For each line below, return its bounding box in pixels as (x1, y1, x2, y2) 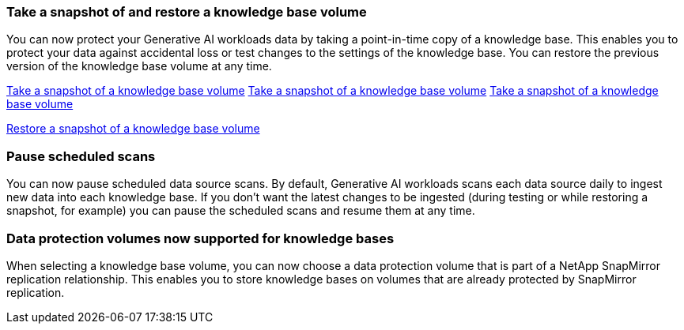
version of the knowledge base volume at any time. (6, 59, 272, 73)
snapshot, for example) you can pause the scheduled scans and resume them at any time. (6, 204, 475, 218)
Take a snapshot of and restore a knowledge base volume (6, 4, 367, 20)
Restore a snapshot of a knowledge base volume (6, 122, 260, 136)
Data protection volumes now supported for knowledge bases (6, 230, 395, 246)
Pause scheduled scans (6, 148, 156, 164)
